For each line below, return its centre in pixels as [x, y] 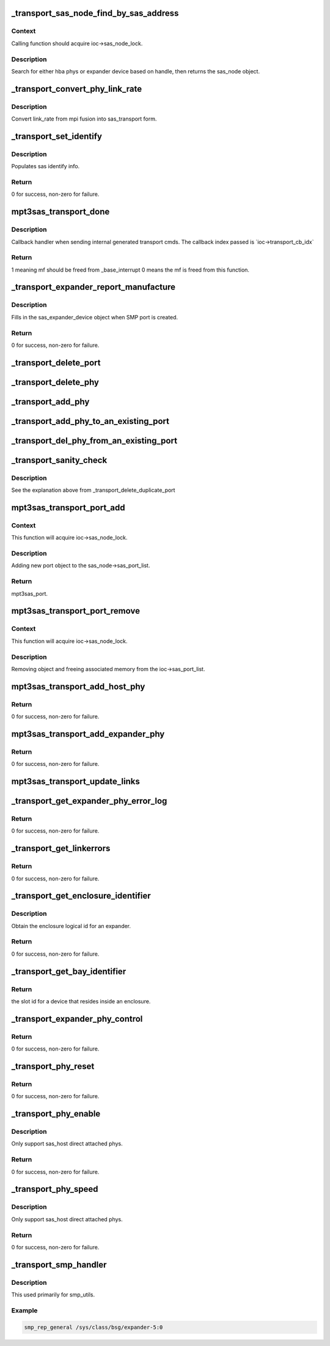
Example [24, 1311]
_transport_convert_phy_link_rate [77, 89]
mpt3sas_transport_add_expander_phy [88, 734]
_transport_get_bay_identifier [69, 971]
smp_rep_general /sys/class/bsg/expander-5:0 [94, 1327]
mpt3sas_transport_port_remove [76, 611]
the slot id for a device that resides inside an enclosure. [81, 1002]
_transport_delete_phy [55, 382]
